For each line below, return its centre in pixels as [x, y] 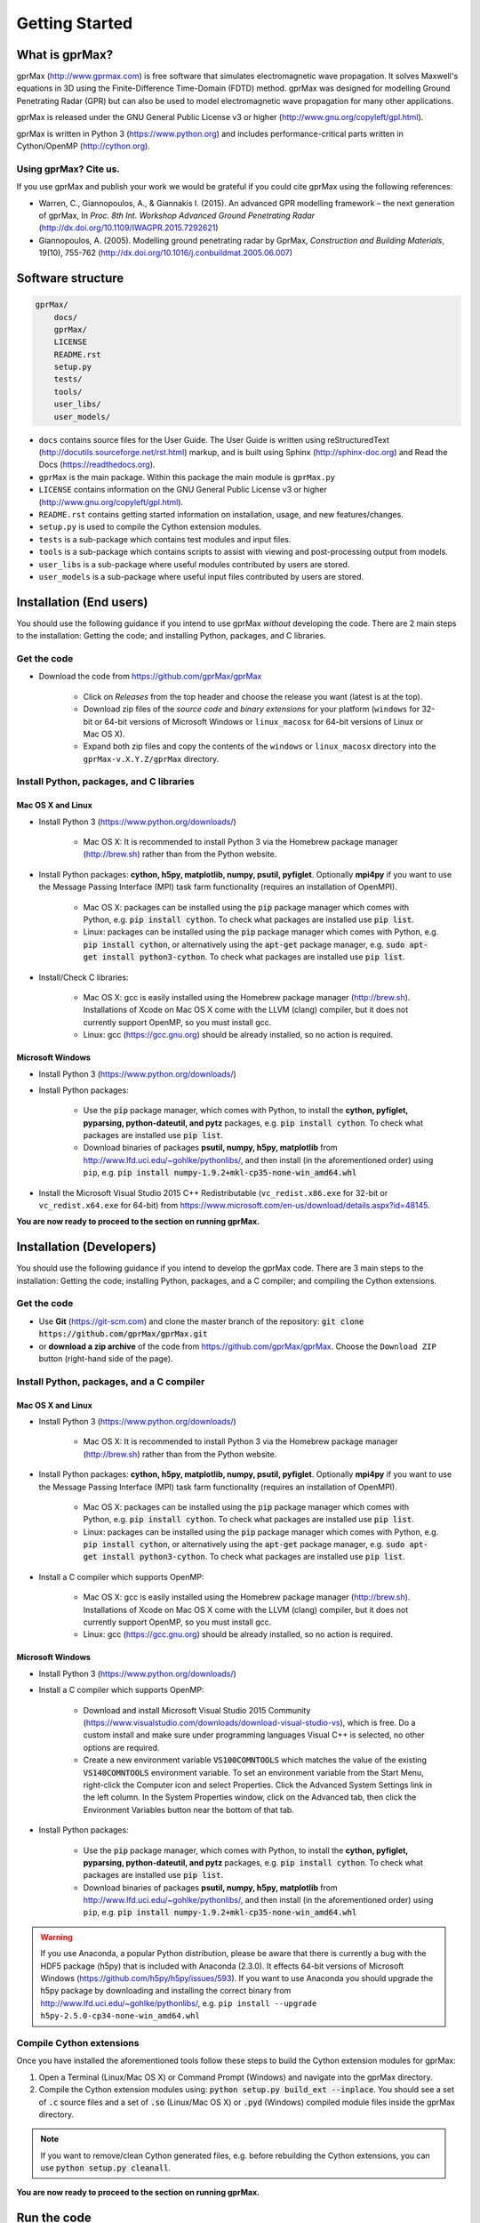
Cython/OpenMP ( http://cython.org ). [83, 146]
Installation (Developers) [87, 1247]
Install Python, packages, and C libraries [105, 782]
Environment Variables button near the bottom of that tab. [189, 1810]
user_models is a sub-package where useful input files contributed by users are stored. [201, 576]
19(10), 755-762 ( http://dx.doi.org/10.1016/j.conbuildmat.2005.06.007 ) [166, 253]
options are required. [121, 1747]
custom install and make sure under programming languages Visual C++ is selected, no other [254, 1735]
